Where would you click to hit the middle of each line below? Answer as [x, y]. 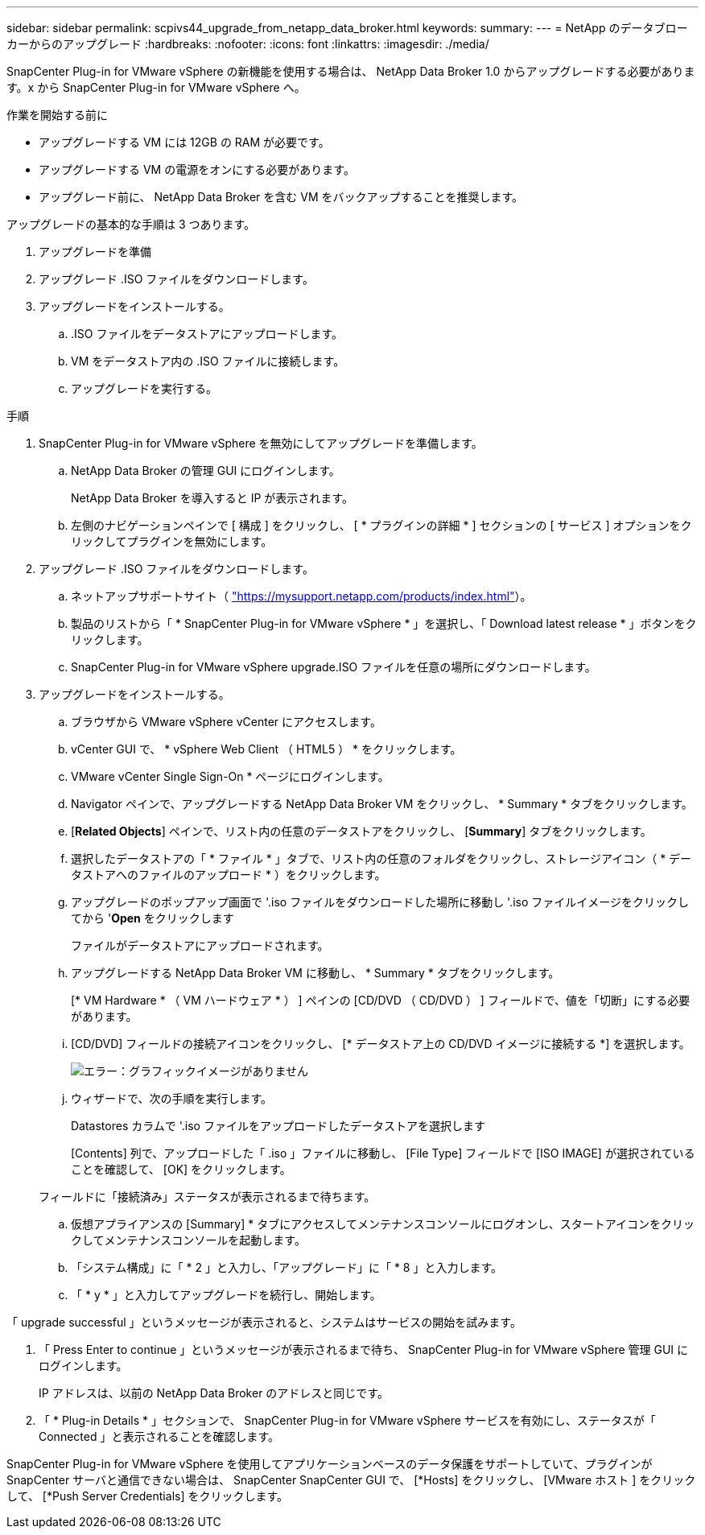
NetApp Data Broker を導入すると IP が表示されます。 [212, 498]
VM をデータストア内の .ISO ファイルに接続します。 [208, 361]
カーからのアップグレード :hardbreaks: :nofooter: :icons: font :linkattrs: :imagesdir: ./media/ [248, 44]
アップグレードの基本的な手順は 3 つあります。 [131, 224]
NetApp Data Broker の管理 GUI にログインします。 [206, 470]
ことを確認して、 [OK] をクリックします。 [181, 1169]
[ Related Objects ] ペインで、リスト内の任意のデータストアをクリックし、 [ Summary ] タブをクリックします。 [361, 831]
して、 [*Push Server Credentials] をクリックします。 [148, 1496]
